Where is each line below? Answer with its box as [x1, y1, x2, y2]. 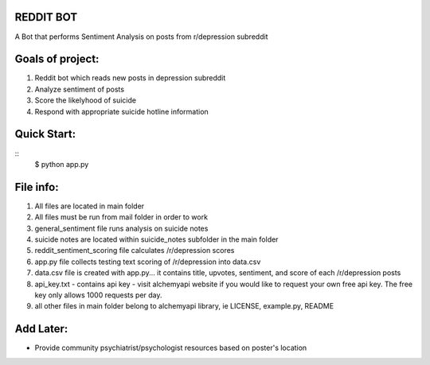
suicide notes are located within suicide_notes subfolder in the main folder [34, 235, 279, 244]
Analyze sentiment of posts [34, 84, 125, 94]
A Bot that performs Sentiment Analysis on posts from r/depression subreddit [14, 32, 268, 41]
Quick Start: [14, 127, 76, 141]
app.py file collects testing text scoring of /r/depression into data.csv [34, 257, 261, 266]
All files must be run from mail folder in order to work [34, 212, 209, 222]
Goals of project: [14, 52, 100, 66]
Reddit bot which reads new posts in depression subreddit [34, 73, 226, 83]
